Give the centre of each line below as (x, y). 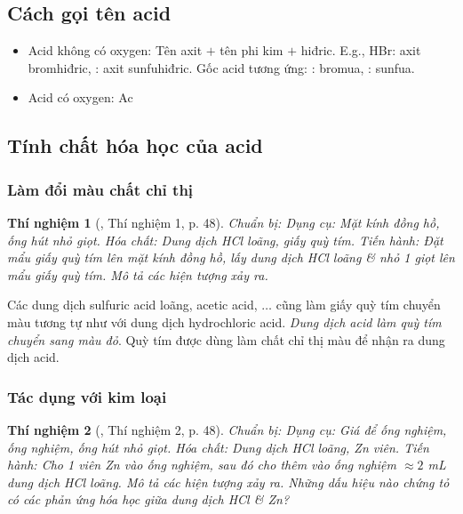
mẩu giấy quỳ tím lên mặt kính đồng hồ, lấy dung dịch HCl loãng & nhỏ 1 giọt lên (231, 257)
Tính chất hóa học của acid (135, 145)
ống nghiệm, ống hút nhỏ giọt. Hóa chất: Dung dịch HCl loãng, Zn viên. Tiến (218, 447)
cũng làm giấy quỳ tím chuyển (358, 305)
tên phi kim (251, 50)
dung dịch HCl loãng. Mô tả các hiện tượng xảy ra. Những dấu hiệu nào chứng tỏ (228, 482)
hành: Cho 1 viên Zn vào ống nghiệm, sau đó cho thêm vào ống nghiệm (202, 465)
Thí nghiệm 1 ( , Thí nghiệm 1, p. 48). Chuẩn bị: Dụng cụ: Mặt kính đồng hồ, (224, 222)
